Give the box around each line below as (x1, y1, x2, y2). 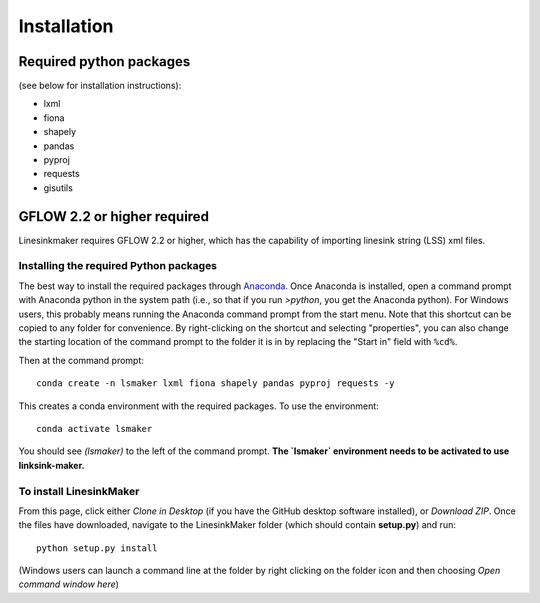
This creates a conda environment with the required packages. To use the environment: (18, 400, 379, 412)
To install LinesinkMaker (18, 484, 140, 498)
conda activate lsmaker (36, 423, 153, 434)
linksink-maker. (18, 459, 85, 471)
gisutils (43, 181, 74, 194)
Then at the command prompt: (18, 354, 145, 366)
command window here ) (18, 578, 120, 590)
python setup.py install (36, 542, 158, 554)
